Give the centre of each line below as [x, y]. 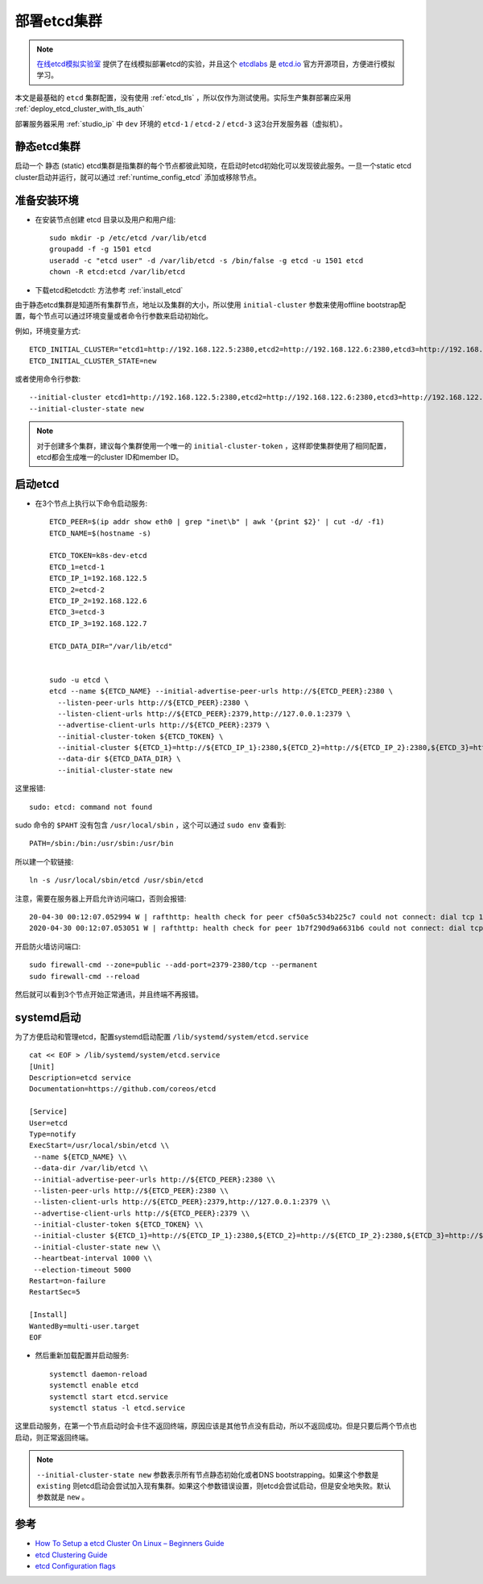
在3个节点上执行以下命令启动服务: [91, 503]
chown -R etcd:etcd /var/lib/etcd [117, 272]
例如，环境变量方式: [48, 331]
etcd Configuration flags [75, 1565]
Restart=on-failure [68, 1281]
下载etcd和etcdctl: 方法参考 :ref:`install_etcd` [109, 290]
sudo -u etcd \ [79, 680]
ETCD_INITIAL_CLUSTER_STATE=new [93, 361]
